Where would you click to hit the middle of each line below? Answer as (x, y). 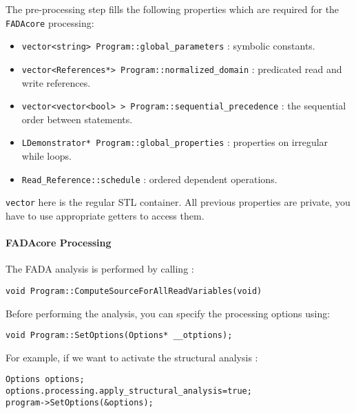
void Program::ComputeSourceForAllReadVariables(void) (134, 291)
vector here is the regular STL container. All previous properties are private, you (178, 202)
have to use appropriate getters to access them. (105, 215)
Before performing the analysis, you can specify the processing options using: (168, 313)
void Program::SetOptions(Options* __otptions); (119, 336)
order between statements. (77, 119)
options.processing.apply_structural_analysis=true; (129, 391)
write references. (56, 82)
